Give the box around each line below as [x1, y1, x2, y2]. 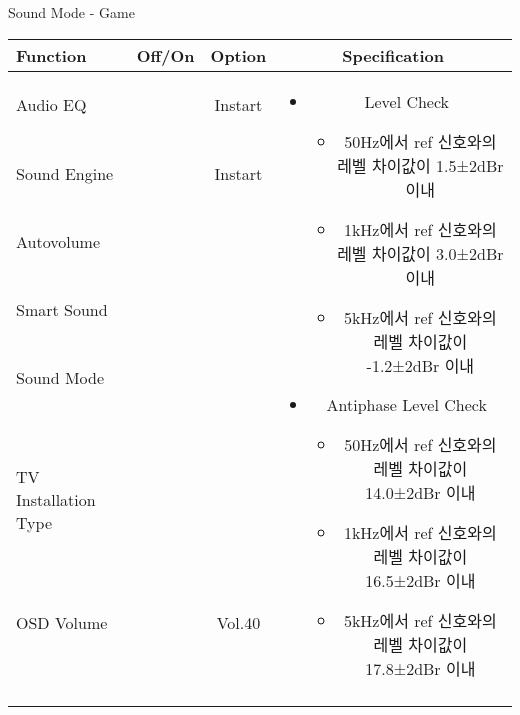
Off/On [136, 43, 195, 67]
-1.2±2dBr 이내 [366, 353, 475, 377]
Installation [16, 488, 96, 512]
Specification [342, 43, 444, 67]
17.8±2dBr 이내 [365, 656, 476, 680]
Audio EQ [16, 93, 87, 117]
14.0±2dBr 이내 [365, 480, 476, 504]
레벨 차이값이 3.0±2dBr [337, 241, 504, 265]
